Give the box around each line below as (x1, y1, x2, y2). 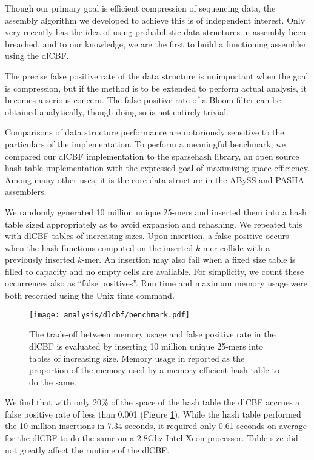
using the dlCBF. (5, 49, 69, 62)
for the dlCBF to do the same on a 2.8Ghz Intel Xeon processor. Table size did (5, 431, 298, 444)
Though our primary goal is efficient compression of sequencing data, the (5, 2, 276, 14)
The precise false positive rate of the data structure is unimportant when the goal (5, 69, 309, 82)
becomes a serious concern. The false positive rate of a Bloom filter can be (5, 93, 281, 106)
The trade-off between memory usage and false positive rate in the (29, 328, 276, 340)
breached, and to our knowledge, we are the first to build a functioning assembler (5, 37, 307, 50)
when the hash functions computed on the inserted (5, 241, 193, 254)
